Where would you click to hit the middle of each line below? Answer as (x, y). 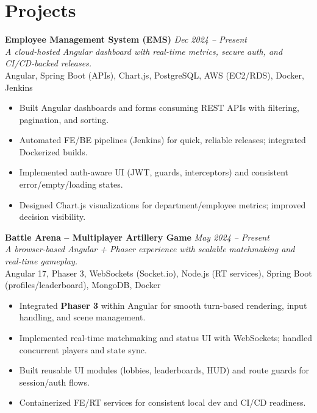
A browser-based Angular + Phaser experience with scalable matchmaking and (150, 249)
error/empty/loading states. (71, 184)
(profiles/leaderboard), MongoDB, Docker (83, 285)
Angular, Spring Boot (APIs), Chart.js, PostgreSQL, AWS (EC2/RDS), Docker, (155, 75)
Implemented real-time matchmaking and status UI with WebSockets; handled (166, 337)
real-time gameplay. (41, 261)
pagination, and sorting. (64, 119)
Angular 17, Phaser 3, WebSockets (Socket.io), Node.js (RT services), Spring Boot (158, 273)
